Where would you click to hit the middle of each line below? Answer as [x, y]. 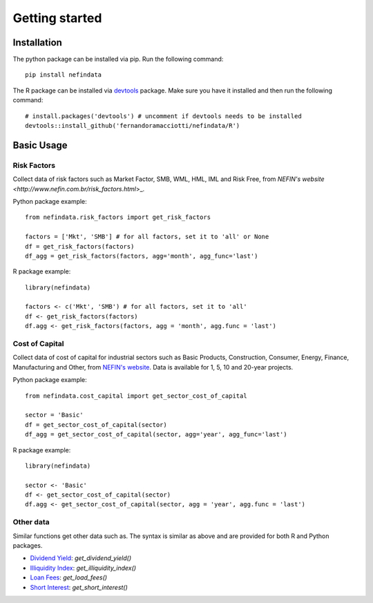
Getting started [57, 18]
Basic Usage [40, 145]
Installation [37, 42]
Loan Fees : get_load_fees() [68, 577]
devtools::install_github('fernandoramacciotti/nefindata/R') [133, 126]
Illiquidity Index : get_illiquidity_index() [83, 568]
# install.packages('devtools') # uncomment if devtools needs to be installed [163, 116]
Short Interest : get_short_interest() [79, 587]
